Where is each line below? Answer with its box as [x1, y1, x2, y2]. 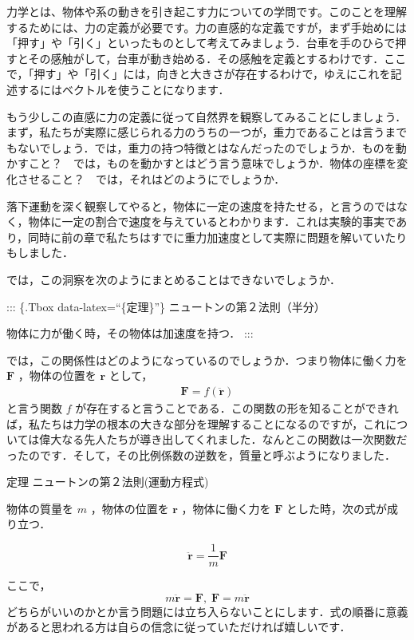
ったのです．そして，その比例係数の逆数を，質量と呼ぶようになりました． [6, 446, 396, 463]
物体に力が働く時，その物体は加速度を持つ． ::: [6, 325, 254, 342]
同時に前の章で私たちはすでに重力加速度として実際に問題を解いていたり [28, 228, 408, 245]
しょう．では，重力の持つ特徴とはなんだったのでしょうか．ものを [50, 139, 396, 156]
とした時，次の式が [286, 500, 388, 516]
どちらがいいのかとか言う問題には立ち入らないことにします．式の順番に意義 [6, 602, 408, 619]
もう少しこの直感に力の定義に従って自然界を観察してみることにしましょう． [6, 108, 407, 124]
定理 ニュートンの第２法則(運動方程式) [6, 473, 209, 490]
